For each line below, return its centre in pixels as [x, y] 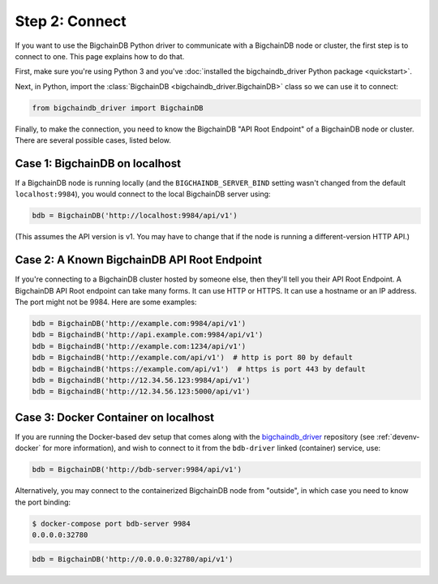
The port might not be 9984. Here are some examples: [106, 302]
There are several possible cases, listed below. [93, 140]
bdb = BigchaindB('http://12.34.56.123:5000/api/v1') [141, 392]
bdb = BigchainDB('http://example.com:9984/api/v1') [139, 324]
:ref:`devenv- [398, 436]
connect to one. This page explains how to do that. [100, 56]
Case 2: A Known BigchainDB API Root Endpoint [139, 260]
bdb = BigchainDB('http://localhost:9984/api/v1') [135, 216]
